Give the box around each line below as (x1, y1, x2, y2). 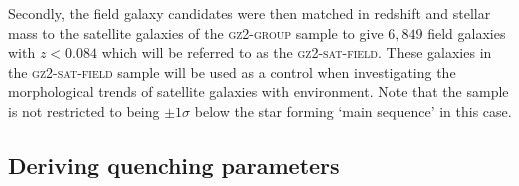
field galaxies (427, 22, 506, 43)
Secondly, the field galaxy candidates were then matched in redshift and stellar (8, 3, 491, 23)
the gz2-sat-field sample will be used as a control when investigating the (8, 61, 456, 82)
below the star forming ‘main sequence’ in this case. (194, 100, 512, 121)
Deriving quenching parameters (8, 149, 340, 180)
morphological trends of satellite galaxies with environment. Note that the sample (8, 81, 509, 102)
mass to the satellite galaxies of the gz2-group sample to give (8, 22, 384, 43)
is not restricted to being (8, 100, 160, 121)
